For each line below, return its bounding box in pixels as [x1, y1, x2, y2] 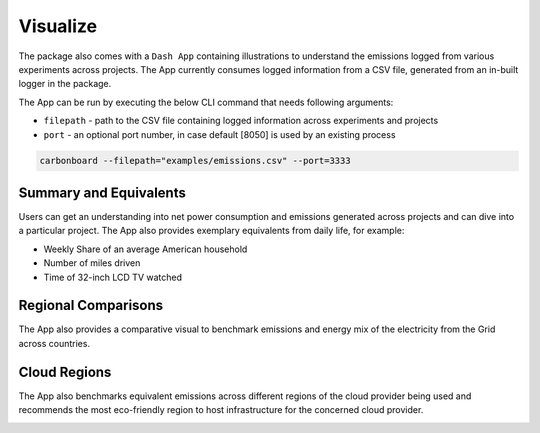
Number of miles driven [43, 257, 141, 269]
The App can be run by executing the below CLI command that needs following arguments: [18, 96, 394, 108]
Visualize [18, 15, 98, 37]
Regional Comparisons [18, 297, 164, 314]
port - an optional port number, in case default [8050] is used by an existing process [43, 128, 396, 140]
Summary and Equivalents [18, 184, 187, 201]
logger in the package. [18, 78, 112, 90]
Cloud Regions [18, 363, 112, 380]
